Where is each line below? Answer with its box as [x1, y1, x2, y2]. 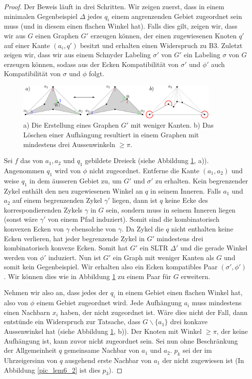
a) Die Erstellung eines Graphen [23, 120, 119, 130]
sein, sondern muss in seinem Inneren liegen [106, 204, 236, 214]
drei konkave [170, 316, 208, 327]
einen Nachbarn [4, 307, 50, 317]
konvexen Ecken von [4, 223, 64, 233]
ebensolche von [72, 223, 116, 233]
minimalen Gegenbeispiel [4, 11, 78, 21]
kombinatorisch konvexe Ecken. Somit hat [4, 243, 128, 253]
